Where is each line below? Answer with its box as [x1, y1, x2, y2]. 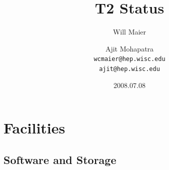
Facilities [3, 117, 65, 138]
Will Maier [112, 26, 146, 37]
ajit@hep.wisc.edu [99, 65, 160, 72]
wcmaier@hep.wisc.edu [93, 55, 165, 63]
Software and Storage [3, 151, 116, 167]
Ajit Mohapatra [105, 43, 154, 53]
